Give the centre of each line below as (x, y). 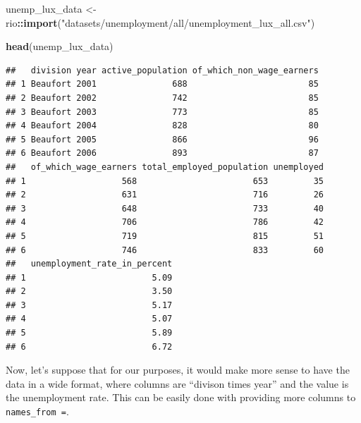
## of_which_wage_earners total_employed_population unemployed (165, 167)
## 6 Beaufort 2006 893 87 (162, 153)
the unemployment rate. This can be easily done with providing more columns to (181, 397)
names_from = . (37, 411)
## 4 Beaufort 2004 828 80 (162, 126)
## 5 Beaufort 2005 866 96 (162, 139)
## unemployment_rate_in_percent (89, 264)
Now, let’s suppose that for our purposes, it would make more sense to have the (178, 370)
